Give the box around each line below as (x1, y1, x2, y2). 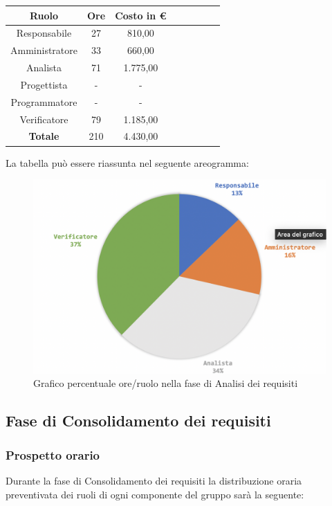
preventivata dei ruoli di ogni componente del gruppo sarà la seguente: (6, 487, 304, 501)
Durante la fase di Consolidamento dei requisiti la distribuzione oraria (6, 473, 302, 488)
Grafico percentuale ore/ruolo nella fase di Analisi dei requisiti (33, 376, 298, 390)
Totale (28, 129, 59, 143)
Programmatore (10, 94, 77, 109)
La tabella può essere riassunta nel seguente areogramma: (6, 155, 249, 170)
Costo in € (115, 8, 167, 22)
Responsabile (16, 26, 72, 40)
